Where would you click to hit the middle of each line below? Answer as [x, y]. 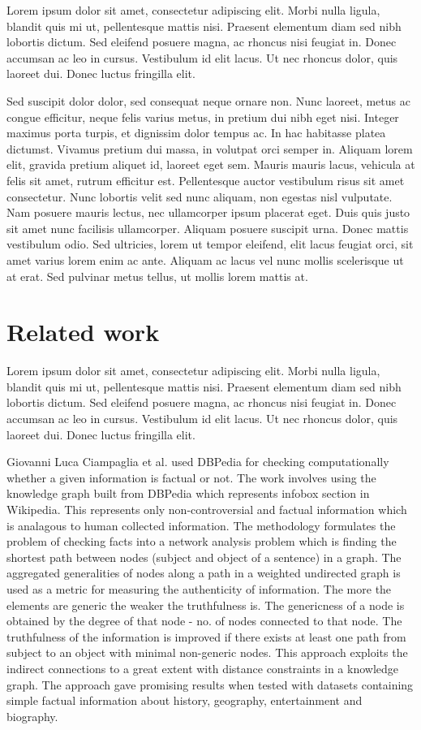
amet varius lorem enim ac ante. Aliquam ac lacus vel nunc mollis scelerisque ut [205, 259]
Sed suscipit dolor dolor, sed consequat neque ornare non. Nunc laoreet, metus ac [208, 100]
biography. [32, 716]
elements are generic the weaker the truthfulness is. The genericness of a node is [206, 605]
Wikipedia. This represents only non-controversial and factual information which [207, 509]
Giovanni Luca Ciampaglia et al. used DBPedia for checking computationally [198, 462]
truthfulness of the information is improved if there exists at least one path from [206, 636]
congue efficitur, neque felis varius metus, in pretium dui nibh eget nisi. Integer [203, 117]
